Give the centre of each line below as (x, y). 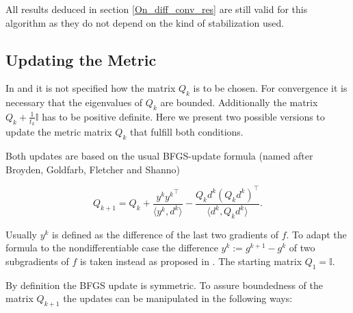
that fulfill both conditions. (186, 132)
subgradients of (37, 261)
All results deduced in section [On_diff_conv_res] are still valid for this (157, 9)
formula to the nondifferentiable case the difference (112, 248)
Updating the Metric (81, 59)
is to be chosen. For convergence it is (270, 88)
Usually (21, 234)
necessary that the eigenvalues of (74, 102)
